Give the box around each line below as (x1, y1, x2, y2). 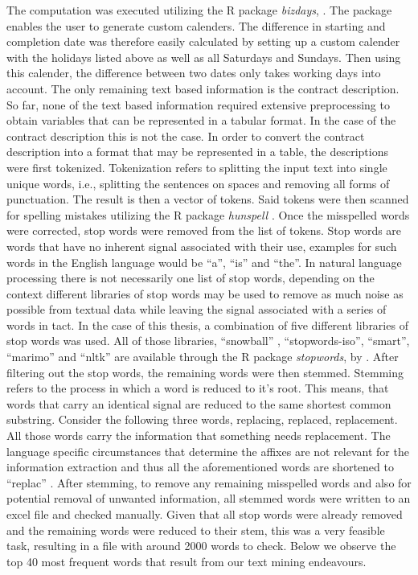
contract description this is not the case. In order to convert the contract (6, 127, 365, 144)
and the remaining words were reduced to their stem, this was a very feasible (6, 521, 385, 538)
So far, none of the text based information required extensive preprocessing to (6, 96, 390, 113)
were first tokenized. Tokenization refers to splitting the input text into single (6, 158, 387, 175)
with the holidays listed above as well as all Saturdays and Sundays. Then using (6, 48, 401, 65)
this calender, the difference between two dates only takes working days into (6, 64, 381, 81)
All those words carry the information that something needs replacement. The (6, 427, 391, 444)
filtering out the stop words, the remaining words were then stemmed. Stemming (6, 363, 404, 380)
